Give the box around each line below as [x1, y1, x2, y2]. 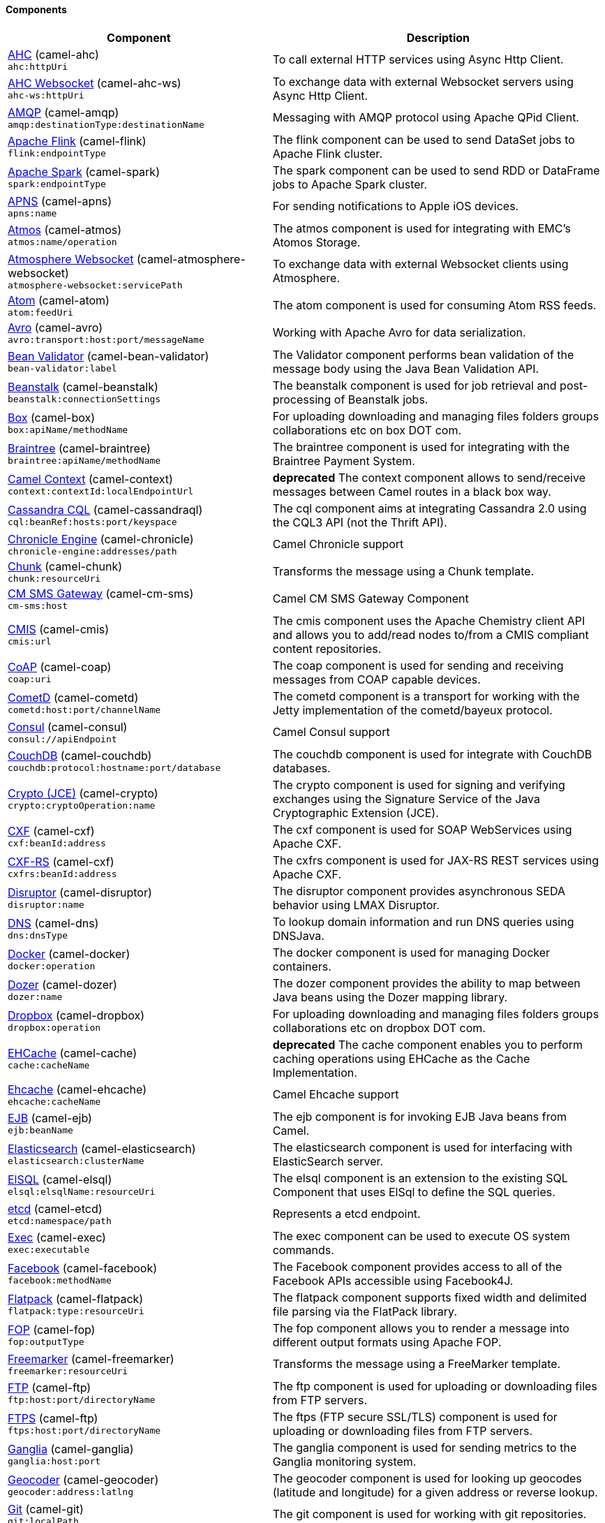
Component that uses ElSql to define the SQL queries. [272, 1184, 555, 1199]
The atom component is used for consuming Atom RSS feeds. [272, 298, 597, 313]
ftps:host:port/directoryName [8, 1425, 161, 1436]
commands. [272, 1242, 334, 1257]
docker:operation [8, 961, 96, 972]
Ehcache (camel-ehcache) [8, 1082, 147, 1096]
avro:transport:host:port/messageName [8, 334, 204, 345]
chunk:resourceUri [8, 573, 101, 584]
